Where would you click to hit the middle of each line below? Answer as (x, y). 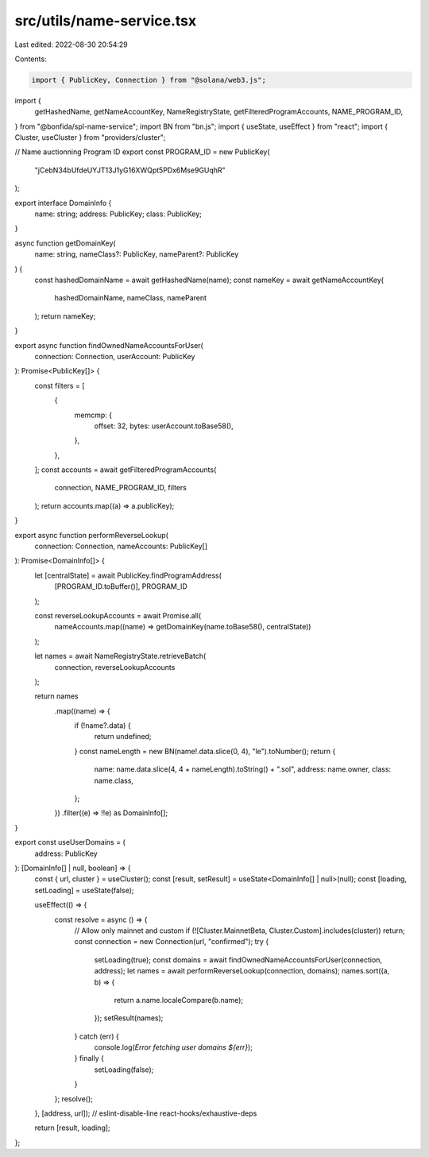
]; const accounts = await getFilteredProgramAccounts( (126, 470)
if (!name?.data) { (102, 726)
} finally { (89, 1058)
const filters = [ (60, 385)
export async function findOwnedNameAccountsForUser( (109, 345)
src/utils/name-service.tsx (106, 21)
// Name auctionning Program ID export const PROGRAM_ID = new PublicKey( (142, 152)
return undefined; (123, 737)
